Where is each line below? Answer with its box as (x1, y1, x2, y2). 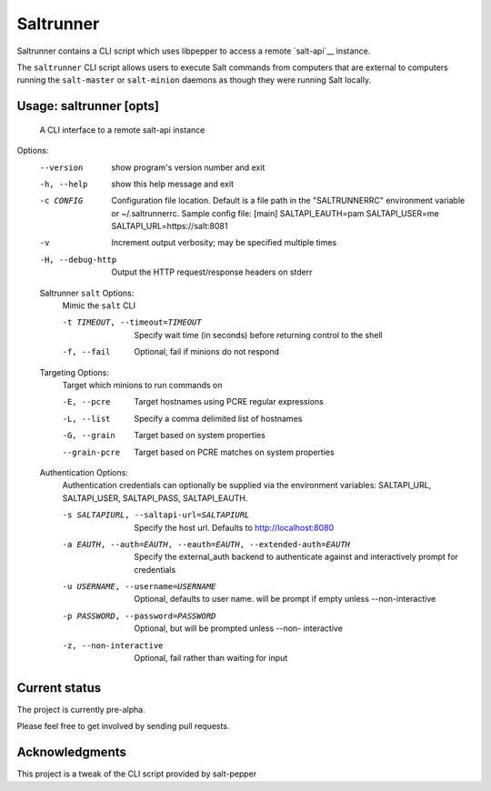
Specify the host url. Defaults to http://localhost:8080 (134, 522, 335, 533)
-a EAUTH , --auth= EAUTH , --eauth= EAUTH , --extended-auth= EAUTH (62, 539, 350, 549)
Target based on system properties (134, 430, 266, 441)
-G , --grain (62, 430, 115, 441)
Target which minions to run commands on (62, 379, 223, 390)
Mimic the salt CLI (62, 300, 136, 311)
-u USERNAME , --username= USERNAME (62, 582, 216, 592)
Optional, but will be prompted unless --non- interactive (134, 623, 343, 634)
